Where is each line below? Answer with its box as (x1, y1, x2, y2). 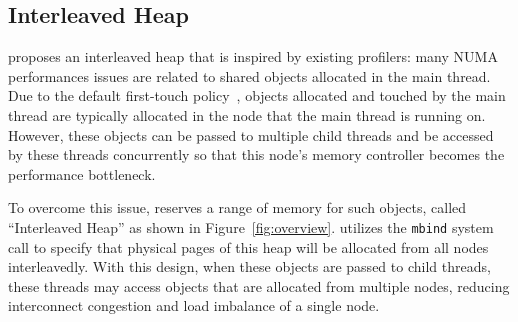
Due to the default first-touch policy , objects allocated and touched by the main (8, 85, 506, 106)
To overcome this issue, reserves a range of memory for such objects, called (8, 197, 467, 218)
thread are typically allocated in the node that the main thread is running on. (8, 104, 486, 125)
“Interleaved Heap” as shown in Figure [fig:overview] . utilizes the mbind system (8, 216, 494, 237)
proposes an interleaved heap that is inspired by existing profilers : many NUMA (8, 46, 498, 67)
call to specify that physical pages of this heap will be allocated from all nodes (8, 236, 489, 257)
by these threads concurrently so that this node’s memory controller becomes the (8, 144, 505, 165)
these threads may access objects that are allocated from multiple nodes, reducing (8, 275, 510, 296)
